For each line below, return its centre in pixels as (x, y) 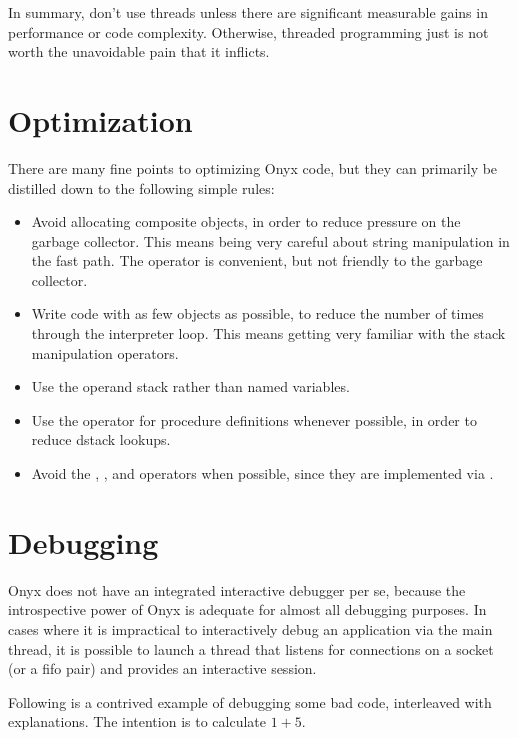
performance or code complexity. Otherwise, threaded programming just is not (248, 31)
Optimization (100, 119)
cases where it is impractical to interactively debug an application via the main (250, 628)
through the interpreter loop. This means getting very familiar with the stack (268, 333)
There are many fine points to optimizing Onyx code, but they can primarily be (253, 167)
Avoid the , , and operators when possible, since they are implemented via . (262, 473)
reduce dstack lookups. (101, 439)
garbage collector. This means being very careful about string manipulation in (270, 240)
